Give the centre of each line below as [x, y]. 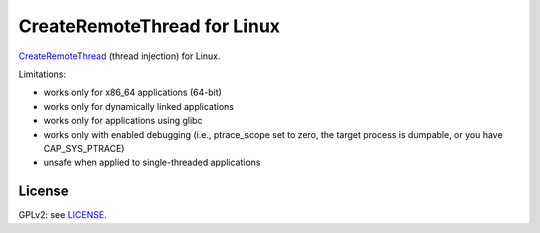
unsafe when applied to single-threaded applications [152, 162]
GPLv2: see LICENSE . [62, 215]
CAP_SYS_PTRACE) [84, 148]
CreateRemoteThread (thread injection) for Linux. [119, 56]
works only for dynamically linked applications [139, 106]
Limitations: [42, 74]
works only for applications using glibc [123, 121]
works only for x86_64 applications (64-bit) [132, 92]
